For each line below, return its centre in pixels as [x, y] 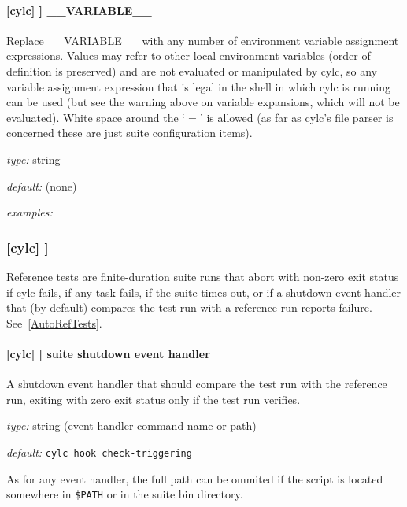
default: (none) [42, 185]
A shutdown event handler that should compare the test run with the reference [197, 384]
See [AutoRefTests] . [54, 322]
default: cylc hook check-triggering [99, 451]
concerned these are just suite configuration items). [129, 133]
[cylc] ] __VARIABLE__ [79, 10]
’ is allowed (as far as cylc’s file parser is [296, 117]
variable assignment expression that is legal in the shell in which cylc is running [198, 86]
